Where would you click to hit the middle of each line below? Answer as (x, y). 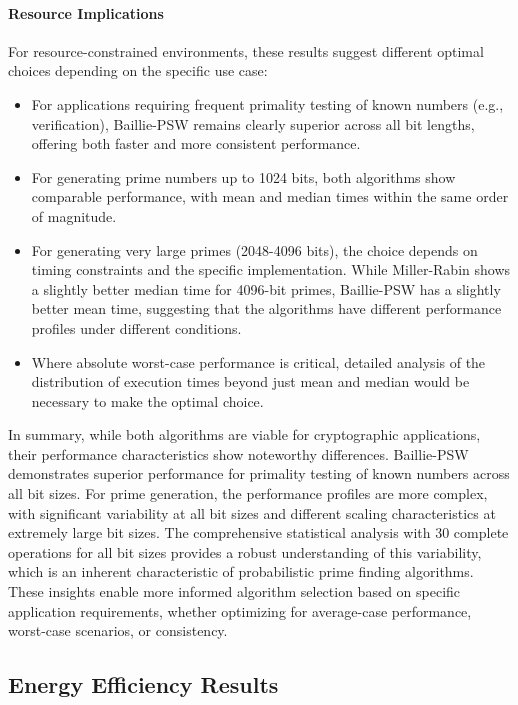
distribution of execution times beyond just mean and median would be (250, 381)
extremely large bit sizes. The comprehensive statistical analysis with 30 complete (258, 532)
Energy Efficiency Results (143, 684)
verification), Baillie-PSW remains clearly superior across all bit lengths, (253, 123)
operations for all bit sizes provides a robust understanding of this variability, (245, 551)
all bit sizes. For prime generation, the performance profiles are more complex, (248, 493)
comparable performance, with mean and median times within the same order (270, 196)
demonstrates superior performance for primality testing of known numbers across (259, 473)
